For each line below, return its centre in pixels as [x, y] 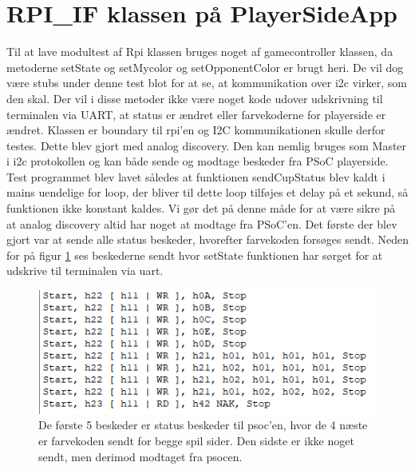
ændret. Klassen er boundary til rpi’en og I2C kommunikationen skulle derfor [196, 130]
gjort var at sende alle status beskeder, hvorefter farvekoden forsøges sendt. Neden [208, 239]
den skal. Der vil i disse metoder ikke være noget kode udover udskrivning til [195, 98]
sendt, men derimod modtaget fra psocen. [140, 456]
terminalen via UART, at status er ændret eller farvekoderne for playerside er [196, 114]
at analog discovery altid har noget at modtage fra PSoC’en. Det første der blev [202, 223]
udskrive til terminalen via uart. [85, 271]
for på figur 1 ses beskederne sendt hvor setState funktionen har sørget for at [195, 255]
